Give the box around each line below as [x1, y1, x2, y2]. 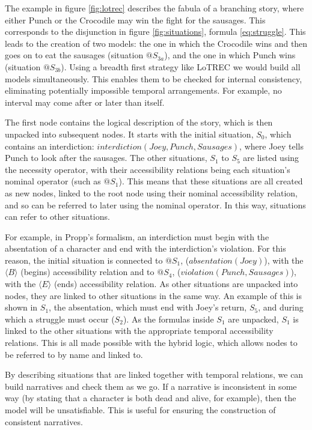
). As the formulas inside [123, 312, 214, 325]
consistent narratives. [5, 415, 83, 428]
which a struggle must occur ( [5, 312, 115, 325]
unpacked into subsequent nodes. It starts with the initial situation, [5, 127, 254, 140]
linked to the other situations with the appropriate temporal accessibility [5, 324, 274, 337]
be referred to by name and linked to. [5, 348, 143, 360]
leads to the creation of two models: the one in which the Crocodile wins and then [5, 37, 308, 49]
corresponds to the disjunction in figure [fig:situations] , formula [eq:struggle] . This [5, 25, 306, 38]
